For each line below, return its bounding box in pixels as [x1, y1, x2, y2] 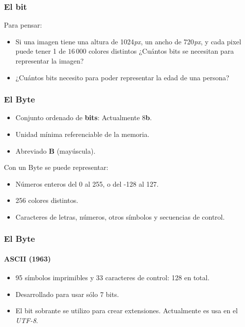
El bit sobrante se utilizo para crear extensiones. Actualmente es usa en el [15, 305, 238, 316]
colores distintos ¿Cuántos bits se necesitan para [88, 46, 234, 56]
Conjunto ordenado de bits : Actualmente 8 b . [15, 112, 152, 123]
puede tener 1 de [15, 46, 66, 56]
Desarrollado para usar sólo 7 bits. [15, 289, 119, 299]
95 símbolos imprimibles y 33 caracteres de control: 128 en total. [15, 272, 210, 283]
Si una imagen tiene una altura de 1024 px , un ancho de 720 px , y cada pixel [15, 36, 242, 46]
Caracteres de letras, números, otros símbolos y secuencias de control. [15, 211, 225, 222]
